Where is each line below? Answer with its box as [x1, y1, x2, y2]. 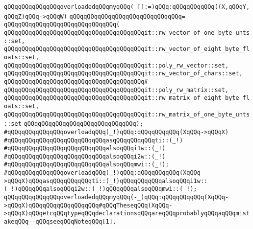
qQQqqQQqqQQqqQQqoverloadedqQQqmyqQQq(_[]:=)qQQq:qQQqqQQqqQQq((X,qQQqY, [4, 3, 250, 10]
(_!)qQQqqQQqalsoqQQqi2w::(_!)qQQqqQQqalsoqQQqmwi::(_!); [4, 185, 197, 193]
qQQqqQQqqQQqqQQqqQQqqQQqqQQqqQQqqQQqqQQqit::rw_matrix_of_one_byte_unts [4, 111, 250, 118]
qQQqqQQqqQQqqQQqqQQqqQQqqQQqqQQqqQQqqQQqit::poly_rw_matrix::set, [4, 86, 229, 93]
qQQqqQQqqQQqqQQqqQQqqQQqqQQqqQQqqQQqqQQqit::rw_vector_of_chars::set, [4, 70, 243, 77]
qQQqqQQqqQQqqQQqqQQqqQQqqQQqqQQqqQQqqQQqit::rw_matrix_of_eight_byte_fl [4, 94, 250, 102]
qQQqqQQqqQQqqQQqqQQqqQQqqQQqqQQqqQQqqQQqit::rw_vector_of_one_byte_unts [4, 29, 250, 36]
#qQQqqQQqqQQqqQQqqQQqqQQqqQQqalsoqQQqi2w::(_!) [4, 153, 166, 160]
